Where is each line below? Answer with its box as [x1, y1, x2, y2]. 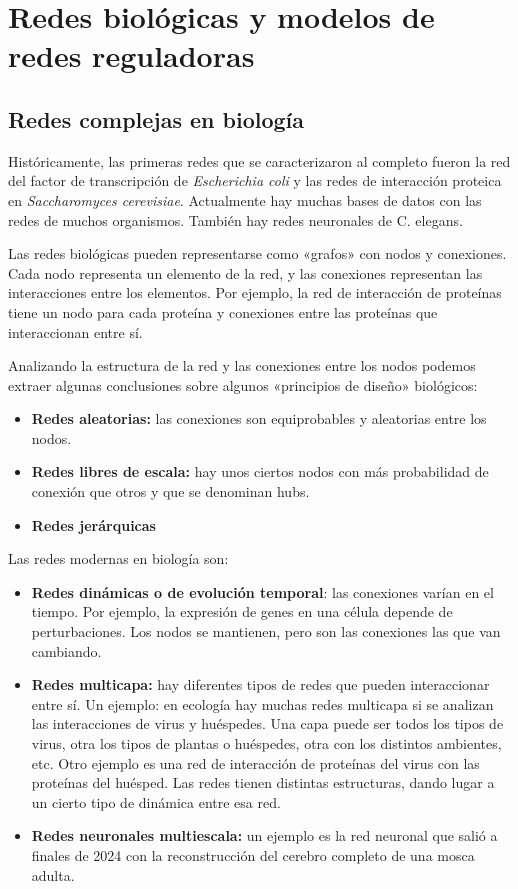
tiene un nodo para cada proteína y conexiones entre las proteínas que [8, 301, 438, 322]
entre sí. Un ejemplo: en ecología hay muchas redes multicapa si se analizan [31, 693, 494, 714]
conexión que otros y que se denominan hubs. [31, 481, 310, 502]
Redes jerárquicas [31, 514, 156, 535]
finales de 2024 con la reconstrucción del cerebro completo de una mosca [31, 844, 475, 865]
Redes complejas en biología [8, 103, 305, 134]
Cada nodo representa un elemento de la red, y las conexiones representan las [8, 262, 483, 283]
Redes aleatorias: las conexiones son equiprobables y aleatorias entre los [31, 408, 487, 429]
